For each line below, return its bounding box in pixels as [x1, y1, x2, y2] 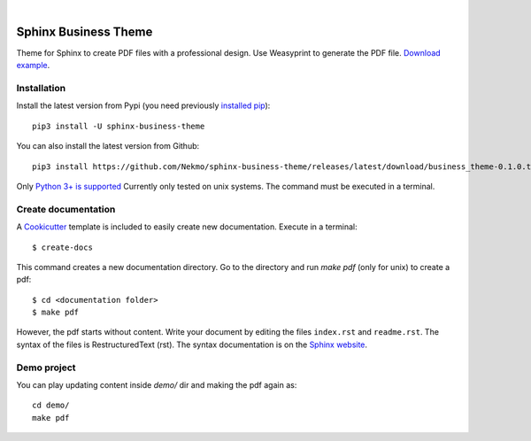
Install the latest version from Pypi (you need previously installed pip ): [16, 100, 271, 111]
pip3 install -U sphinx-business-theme [32, 120, 205, 131]
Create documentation [16, 203, 116, 215]
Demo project [16, 361, 76, 374]
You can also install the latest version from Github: [16, 141, 200, 151]
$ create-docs [32, 242, 93, 252]
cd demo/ [32, 400, 70, 411]
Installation [16, 82, 66, 95]
